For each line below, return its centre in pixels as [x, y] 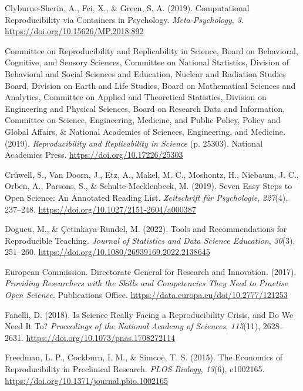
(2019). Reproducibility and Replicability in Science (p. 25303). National [134, 143]
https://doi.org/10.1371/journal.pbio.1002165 [86, 380]
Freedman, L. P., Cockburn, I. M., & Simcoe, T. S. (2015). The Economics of [144, 357]
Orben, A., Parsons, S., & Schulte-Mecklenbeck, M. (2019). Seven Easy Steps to [149, 186]
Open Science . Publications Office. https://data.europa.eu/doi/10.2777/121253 [146, 295]
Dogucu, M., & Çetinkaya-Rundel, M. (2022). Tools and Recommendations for [146, 229]
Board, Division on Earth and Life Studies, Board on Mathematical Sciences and [150, 85]
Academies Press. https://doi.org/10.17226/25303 [94, 155]
